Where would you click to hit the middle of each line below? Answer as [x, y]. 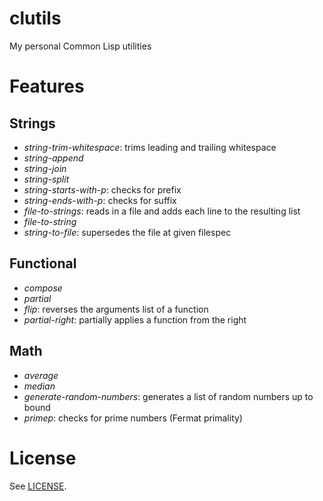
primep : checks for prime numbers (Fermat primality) [133, 418]
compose [43, 288]
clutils [35, 18]
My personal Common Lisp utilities [80, 46]
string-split [46, 179]
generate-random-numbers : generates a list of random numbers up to [168, 396]
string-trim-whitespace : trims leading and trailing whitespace [150, 147]
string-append [53, 158]
